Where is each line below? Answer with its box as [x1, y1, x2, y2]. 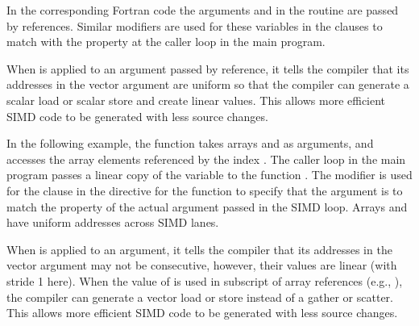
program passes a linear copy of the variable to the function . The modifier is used [6, 166, 413, 183]
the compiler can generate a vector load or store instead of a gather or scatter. [6, 288, 393, 305]
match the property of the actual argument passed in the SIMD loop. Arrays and [6, 198, 408, 215]
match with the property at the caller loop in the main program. [6, 33, 326, 50]
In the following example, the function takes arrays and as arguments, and [6, 135, 374, 152]
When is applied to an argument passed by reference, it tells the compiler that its [6, 60, 409, 77]
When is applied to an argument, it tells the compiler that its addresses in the [6, 240, 392, 257]
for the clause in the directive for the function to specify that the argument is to [6, 182, 403, 199]
